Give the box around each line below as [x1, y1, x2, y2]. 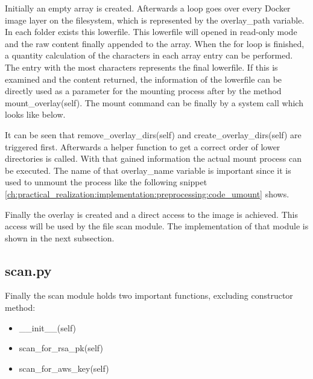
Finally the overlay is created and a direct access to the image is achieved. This [5, 208, 298, 220]
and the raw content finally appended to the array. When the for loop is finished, [5, 37, 305, 49]
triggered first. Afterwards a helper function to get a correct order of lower [5, 140, 280, 153]
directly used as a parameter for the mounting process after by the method [5, 84, 282, 97]
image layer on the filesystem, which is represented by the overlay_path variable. [5, 13, 305, 26]
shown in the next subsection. [5, 231, 115, 244]
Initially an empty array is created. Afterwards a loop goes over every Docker [5, 2, 291, 14]
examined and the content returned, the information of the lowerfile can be [5, 72, 282, 85]
